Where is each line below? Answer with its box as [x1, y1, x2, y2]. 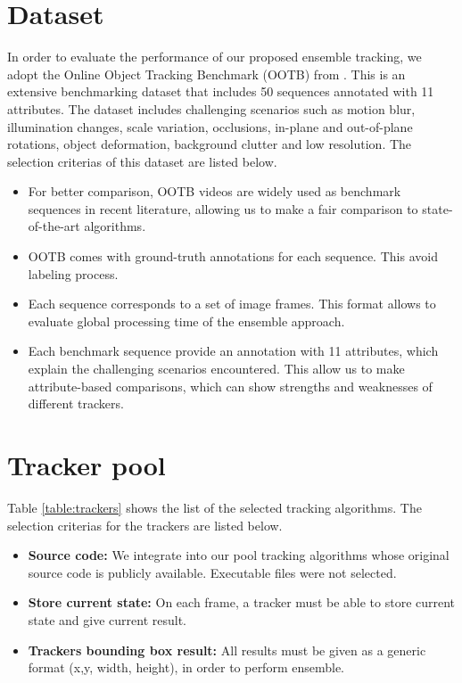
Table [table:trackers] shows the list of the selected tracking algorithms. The [7, 498, 422, 516]
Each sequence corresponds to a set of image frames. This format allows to [28, 294, 436, 313]
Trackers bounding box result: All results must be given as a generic [28, 640, 426, 659]
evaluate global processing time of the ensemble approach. [28, 311, 345, 330]
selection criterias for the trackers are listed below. [7, 515, 283, 534]
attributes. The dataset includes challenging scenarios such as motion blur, [7, 99, 416, 118]
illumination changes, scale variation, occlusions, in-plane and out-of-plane [7, 117, 413, 136]
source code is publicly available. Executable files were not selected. [28, 563, 397, 581]
